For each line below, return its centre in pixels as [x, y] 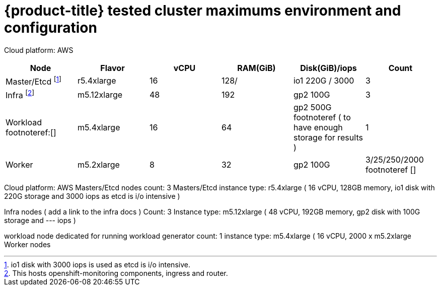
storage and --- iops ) [40, 221]
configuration [51, 28]
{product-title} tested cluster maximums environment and [203, 11]
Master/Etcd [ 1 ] [33, 81]
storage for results [328, 138]
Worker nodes [27, 245]
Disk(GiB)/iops [328, 68]
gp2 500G [312, 107]
